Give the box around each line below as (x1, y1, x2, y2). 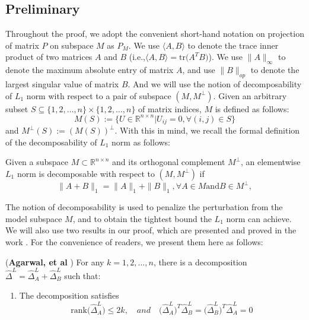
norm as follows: (112, 135, 171, 148)
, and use (182, 64, 215, 76)
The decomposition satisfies (19, 289, 119, 302)
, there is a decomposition (153, 255, 247, 268)
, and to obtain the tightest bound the (72, 212, 212, 224)
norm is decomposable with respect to (17, 167, 155, 179)
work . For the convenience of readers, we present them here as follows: (5, 235, 263, 248)
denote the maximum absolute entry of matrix (5, 64, 174, 76)
